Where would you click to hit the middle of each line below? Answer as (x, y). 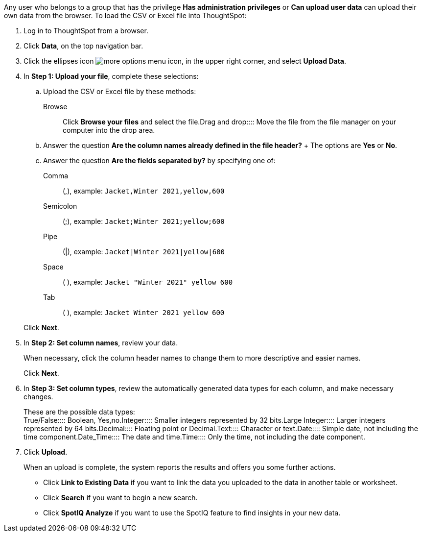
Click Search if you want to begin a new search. (120, 498)
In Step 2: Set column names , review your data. (101, 343)
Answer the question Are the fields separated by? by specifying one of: (159, 160)
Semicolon (60, 206)
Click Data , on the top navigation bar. (83, 46)
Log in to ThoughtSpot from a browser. (86, 31)
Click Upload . (46, 452)
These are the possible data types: (79, 412)
